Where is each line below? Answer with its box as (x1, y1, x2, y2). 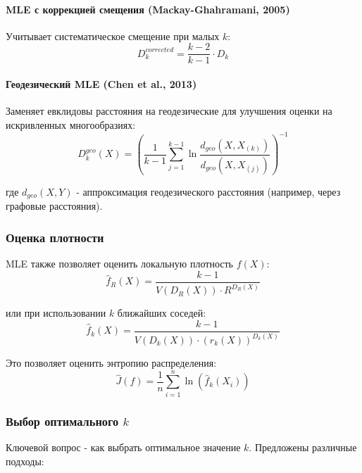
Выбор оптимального (6, 412, 119, 429)
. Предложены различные (249, 439, 357, 454)
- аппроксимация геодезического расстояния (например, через (76, 184, 341, 198)
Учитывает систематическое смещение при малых (6, 28, 220, 43)
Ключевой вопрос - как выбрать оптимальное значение (6, 439, 241, 454)
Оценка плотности (6, 228, 104, 246)
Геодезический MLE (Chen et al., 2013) (6, 77, 197, 92)
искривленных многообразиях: (6, 117, 136, 132)
